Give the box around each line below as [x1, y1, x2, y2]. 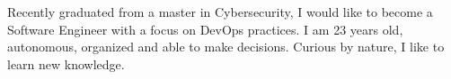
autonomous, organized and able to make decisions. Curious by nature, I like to [7, 37, 445, 56]
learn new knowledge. [7, 54, 125, 73]
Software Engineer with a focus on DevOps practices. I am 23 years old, [7, 20, 403, 38]
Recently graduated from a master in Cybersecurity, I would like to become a [7, 3, 433, 20]
